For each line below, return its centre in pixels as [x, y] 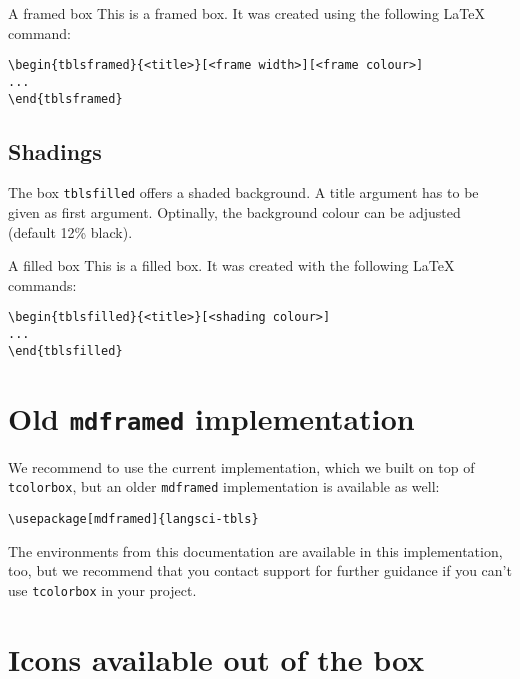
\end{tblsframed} [65, 98]
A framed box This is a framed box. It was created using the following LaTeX [246, 13]
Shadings [55, 150]
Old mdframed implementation [211, 417]
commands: [42, 284]
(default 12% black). [70, 231]
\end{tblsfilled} [65, 350]
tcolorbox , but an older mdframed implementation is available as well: [224, 486]
